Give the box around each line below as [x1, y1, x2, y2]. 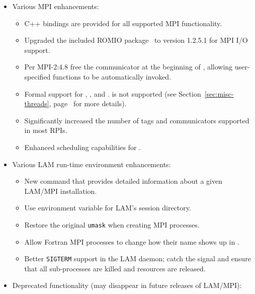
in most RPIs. [24, 125, 67, 135]
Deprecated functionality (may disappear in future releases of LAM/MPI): [12, 280, 242, 290]
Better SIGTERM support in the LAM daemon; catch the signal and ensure [24, 253, 251, 264]
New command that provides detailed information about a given [24, 176, 222, 186]
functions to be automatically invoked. [53, 71, 172, 82]
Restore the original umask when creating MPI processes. [24, 219, 200, 230]
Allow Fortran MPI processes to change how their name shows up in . [24, 236, 239, 247]
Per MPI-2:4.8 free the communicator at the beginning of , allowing [24, 61, 233, 72]
